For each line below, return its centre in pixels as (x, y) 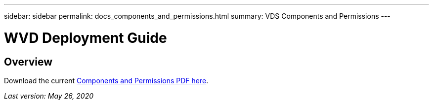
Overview (28, 62)
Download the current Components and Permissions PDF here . (106, 80)
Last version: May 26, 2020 (49, 96)
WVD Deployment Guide (86, 38)
